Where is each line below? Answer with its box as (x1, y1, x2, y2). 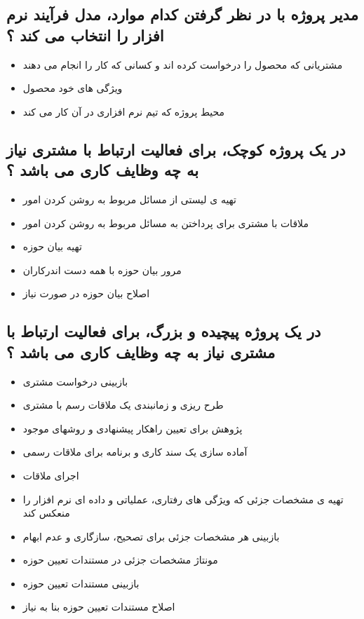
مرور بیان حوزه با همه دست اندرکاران (22, 262, 182, 277)
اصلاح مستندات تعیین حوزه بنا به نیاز (22, 599, 175, 614)
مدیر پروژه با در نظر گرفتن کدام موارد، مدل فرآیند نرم (6, 4, 358, 25)
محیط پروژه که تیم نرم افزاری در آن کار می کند (22, 104, 225, 118)
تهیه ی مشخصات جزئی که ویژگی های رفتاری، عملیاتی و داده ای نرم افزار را (22, 491, 344, 506)
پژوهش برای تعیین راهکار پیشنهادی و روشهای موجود (22, 421, 243, 435)
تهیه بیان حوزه (22, 239, 82, 254)
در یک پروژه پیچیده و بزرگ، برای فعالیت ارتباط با (6, 320, 321, 342)
